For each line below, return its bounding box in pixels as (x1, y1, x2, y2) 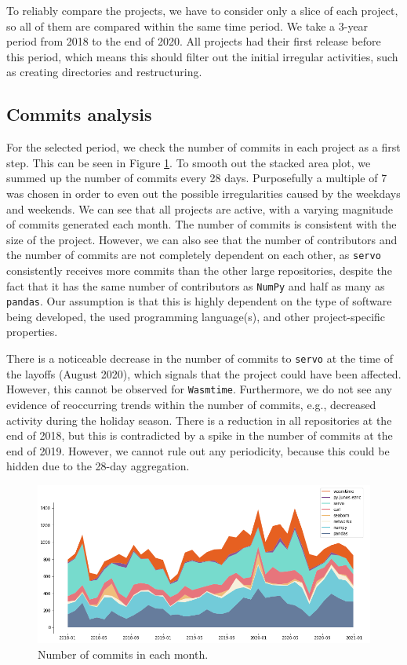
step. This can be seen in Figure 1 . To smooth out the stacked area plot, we (6, 154, 371, 170)
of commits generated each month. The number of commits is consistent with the (6, 216, 397, 232)
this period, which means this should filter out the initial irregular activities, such (6, 48, 398, 64)
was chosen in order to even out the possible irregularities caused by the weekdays (6, 185, 401, 201)
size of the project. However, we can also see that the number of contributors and (6, 231, 398, 247)
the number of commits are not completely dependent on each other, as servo (6, 247, 381, 263)
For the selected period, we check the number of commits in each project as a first (6, 139, 401, 155)
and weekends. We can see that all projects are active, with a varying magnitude (6, 200, 394, 217)
